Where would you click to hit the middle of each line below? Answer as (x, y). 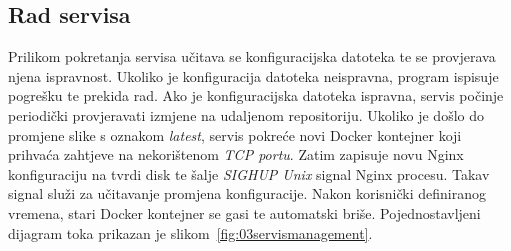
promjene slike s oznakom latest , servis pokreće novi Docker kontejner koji (235, 134)
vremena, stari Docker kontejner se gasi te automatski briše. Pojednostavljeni (244, 212)
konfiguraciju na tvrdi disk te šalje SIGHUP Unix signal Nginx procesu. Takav (249, 173)
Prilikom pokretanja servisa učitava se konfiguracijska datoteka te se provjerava (252, 56)
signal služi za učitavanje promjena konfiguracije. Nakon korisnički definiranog (247, 193)
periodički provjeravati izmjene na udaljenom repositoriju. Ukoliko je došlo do (246, 114)
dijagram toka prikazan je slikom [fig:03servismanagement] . (190, 232)
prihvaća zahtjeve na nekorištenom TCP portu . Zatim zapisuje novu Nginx (236, 154)
